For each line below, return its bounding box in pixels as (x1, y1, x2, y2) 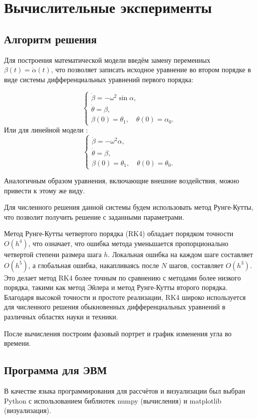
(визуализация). (4, 405, 51, 416)
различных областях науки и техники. (4, 311, 118, 321)
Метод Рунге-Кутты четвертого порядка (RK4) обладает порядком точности (4, 228, 234, 239)
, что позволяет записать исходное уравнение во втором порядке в (51, 64, 251, 75)
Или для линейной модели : (4, 125, 88, 135)
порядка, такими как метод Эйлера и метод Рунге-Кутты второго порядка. (4, 282, 228, 292)
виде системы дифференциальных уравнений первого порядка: (4, 74, 193, 84)
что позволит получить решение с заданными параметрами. (4, 211, 184, 222)
